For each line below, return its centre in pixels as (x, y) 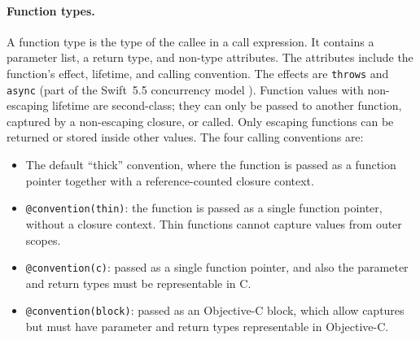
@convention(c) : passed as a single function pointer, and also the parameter (217, 267)
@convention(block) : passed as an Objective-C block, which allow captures (215, 310)
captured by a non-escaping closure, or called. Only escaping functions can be (200, 121)
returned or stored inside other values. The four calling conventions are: (185, 137)
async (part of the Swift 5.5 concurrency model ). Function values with (185, 89)
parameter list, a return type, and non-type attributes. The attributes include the (210, 57)
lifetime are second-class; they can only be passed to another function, (227, 105)
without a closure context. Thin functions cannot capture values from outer (214, 223)
